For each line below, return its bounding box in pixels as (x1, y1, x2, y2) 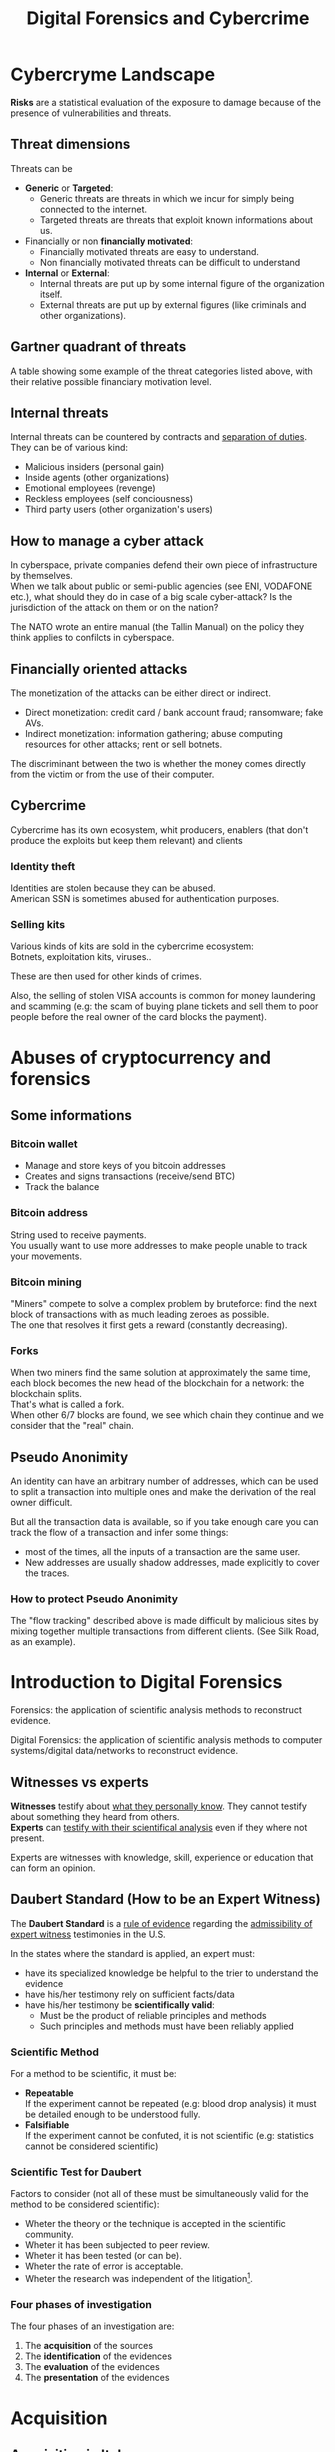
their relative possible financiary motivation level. (10, 375, 212, 387)
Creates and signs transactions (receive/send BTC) (24, 1170, 236, 1182)
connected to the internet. (39, 203, 148, 215)
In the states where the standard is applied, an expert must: (10, 1947, 255, 1959)
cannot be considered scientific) (24, 2140, 159, 2152)
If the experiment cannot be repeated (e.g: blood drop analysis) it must (24, 2098, 317, 2110)
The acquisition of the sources (24, 2340, 153, 2352)
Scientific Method (10, 2045, 100, 2059)
